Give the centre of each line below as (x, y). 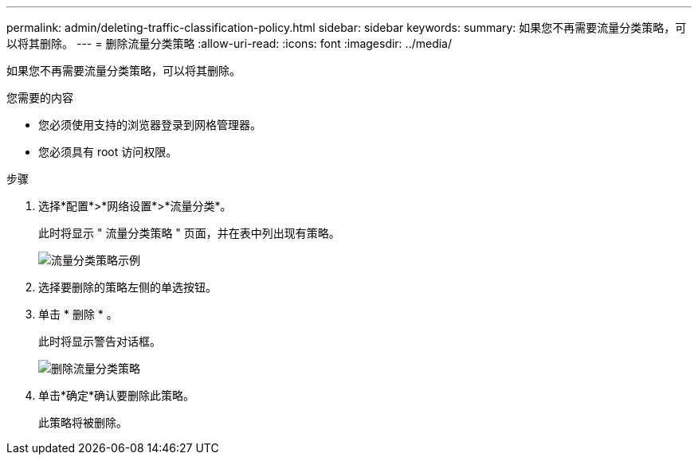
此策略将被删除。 (83, 422)
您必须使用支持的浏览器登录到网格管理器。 (150, 125)
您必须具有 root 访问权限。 (108, 152)
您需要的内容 (40, 98)
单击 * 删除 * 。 (78, 314)
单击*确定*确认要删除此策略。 (117, 395)
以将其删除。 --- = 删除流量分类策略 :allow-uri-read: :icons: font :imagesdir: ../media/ (229, 43)
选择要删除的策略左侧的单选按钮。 (127, 287)
